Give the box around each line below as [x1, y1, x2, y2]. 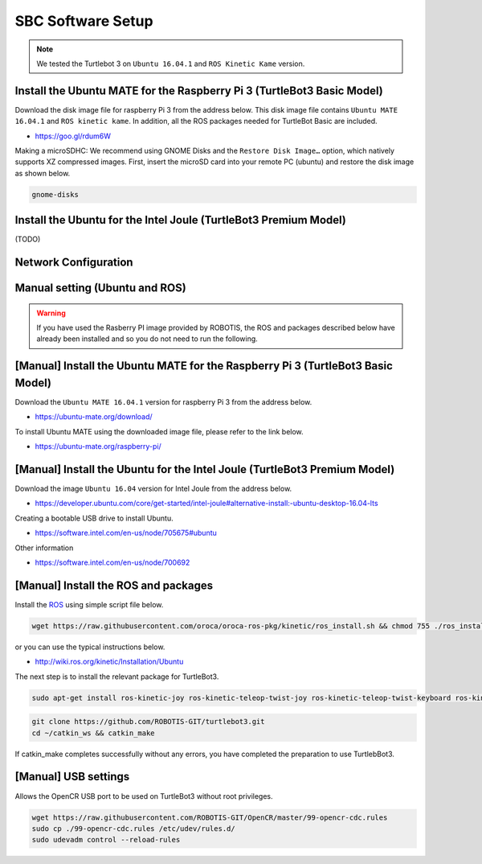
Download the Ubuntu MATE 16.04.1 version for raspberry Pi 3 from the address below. [14, 397, 312, 406]
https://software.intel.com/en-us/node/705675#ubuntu [35, 528, 217, 538]
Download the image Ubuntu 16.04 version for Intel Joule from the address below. [14, 483, 292, 494]
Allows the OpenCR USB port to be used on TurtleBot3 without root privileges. [14, 791, 273, 800]
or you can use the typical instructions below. [14, 642, 165, 652]
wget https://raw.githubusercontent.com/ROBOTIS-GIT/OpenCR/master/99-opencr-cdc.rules [31, 813, 388, 822]
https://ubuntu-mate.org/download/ [35, 412, 153, 422]
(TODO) [14, 234, 41, 245]
